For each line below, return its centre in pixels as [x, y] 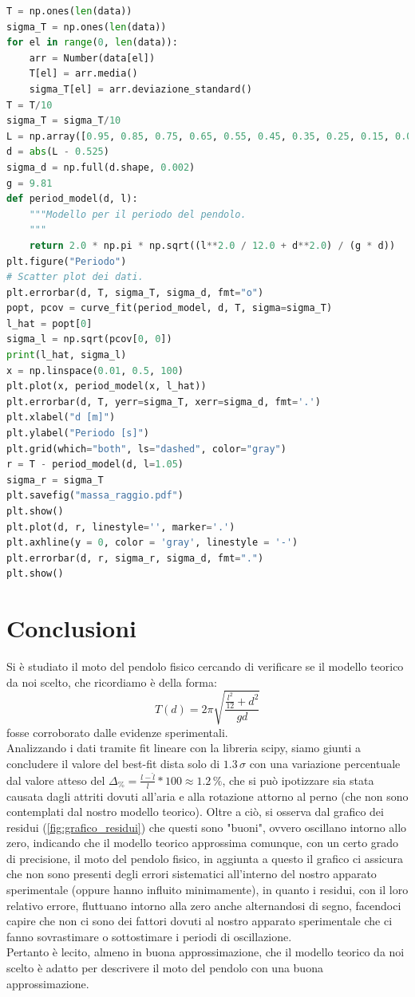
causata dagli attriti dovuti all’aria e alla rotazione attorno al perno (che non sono [207, 796]
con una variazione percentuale [325, 764]
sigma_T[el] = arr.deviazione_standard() [140, 89]
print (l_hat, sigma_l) [67, 355]
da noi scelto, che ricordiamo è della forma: [112, 682]
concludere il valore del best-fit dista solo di [113, 764]
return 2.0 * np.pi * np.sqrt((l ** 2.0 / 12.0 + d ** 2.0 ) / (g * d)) [212, 245]
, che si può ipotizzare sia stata [298, 780]
